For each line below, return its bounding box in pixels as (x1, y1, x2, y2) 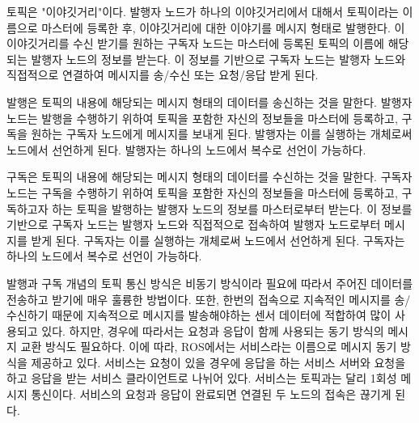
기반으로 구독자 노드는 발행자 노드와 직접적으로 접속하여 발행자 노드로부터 (6, 216, 381, 233)
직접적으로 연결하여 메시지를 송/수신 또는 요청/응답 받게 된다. (6, 66, 319, 83)
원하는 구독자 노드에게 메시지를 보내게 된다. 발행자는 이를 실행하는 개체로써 (31, 125, 413, 142)
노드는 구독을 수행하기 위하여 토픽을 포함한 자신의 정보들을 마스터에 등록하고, (6, 184, 398, 201)
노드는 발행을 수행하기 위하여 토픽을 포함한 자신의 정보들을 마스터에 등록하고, (6, 109, 398, 126)
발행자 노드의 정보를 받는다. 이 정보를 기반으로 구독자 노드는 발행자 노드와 (31, 50, 406, 67)
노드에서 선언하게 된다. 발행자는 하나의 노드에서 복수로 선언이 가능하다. (6, 141, 366, 158)
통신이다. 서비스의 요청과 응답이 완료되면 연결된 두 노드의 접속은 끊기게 (31, 386, 391, 403)
